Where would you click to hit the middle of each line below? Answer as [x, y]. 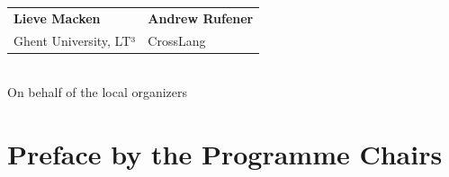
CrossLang [177, 40]
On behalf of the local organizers [98, 92]
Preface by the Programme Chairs [225, 154]
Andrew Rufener [201, 18]
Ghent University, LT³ [75, 40]
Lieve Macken [57, 18]
